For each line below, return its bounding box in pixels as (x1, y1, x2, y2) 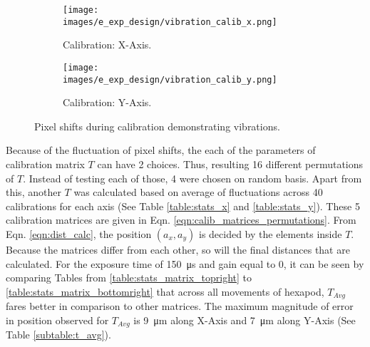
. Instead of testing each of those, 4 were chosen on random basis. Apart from (23, 170, 362, 185)
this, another (6, 185, 61, 200)
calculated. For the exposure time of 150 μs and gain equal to (6, 256, 276, 271)
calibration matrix (6, 157, 85, 171)
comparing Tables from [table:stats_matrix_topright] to (6, 270, 252, 285)
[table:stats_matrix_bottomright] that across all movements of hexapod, (6, 284, 324, 299)
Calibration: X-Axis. (63, 37, 152, 52)
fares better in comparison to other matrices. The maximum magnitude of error (6, 299, 354, 314)
